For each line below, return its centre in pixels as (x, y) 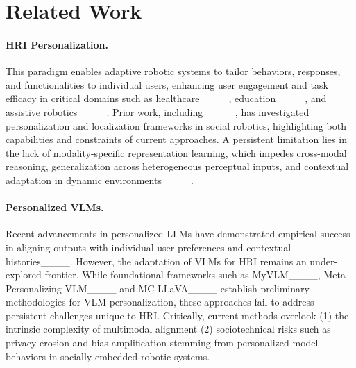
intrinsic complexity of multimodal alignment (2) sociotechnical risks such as (168, 329)
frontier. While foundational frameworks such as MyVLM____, (183, 275)
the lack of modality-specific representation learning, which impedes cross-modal (176, 152)
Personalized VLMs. (55, 207)
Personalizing (34, 288)
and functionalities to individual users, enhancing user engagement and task (167, 84)
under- (324, 261)
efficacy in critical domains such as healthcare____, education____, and (166, 98)
